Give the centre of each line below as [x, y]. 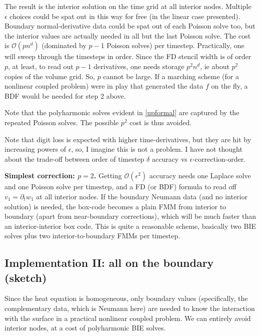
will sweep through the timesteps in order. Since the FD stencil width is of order [128, 56]
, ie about [215, 66]
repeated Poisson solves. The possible [62, 122]
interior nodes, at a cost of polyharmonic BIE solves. [85, 328]
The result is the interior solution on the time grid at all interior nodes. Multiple [128, 6]
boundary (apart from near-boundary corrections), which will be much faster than [130, 216]
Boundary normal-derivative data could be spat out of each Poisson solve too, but [130, 26]
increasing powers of [35, 149]
